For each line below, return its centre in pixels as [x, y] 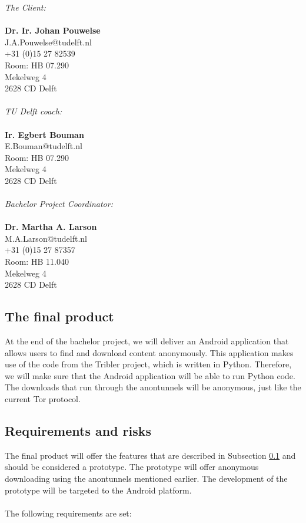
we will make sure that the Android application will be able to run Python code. [150, 375]
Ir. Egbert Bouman [44, 134]
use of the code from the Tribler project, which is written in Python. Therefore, [148, 364]
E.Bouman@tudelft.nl [44, 146]
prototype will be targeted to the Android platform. [98, 490]
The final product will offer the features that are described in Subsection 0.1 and [150, 455]
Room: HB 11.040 [37, 261]
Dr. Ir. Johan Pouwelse [53, 30]
